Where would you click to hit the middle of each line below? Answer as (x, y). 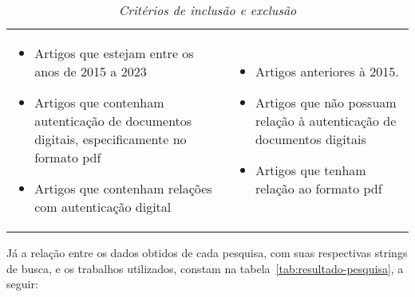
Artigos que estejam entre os (114, 53)
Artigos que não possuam (326, 102)
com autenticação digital (103, 207)
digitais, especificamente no (111, 139)
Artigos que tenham (310, 170)
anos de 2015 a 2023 (91, 71)
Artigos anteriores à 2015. (327, 71)
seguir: (22, 284)
